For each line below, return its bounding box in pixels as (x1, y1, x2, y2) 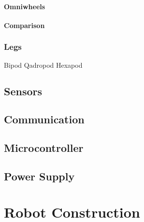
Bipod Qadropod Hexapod (4, 59, 83, 70)
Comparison (4, 20, 45, 30)
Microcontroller (4, 140, 84, 155)
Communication (4, 112, 85, 127)
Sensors (4, 83, 43, 98)
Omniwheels (4, 1, 45, 11)
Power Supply (4, 168, 75, 183)
